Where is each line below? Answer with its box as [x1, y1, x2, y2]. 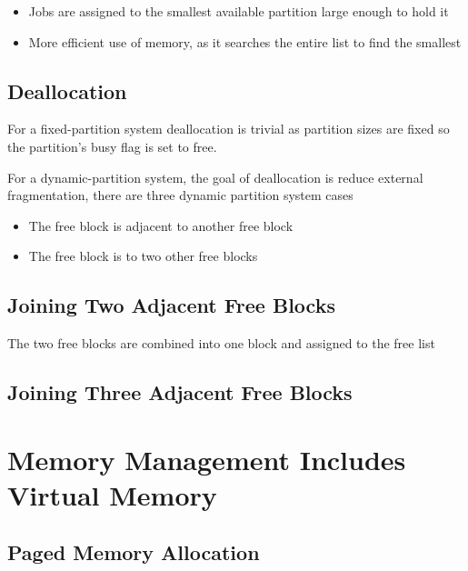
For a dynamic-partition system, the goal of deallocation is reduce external [7, 167, 423, 186]
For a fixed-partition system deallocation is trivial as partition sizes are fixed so [7, 119, 450, 138]
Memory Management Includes [7, 440, 406, 477]
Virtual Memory [7, 476, 217, 513]
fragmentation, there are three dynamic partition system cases [7, 185, 353, 205]
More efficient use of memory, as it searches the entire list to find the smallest [28, 32, 462, 51]
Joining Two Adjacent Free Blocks [7, 291, 335, 319]
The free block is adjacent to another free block [28, 215, 294, 235]
